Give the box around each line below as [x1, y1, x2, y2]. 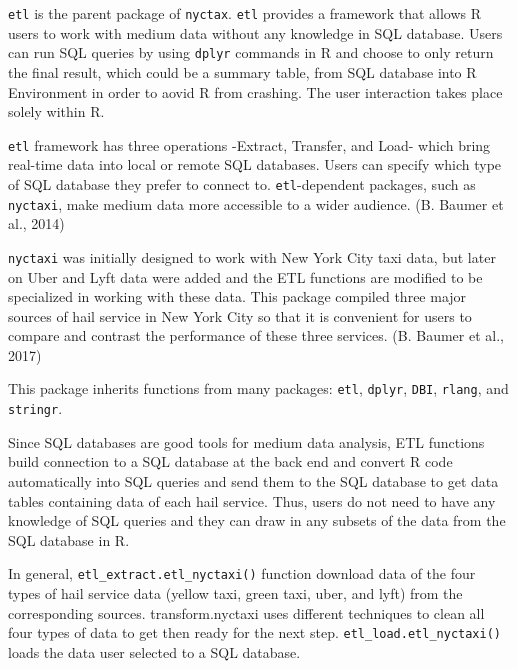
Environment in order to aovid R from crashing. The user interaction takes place [8, 81, 503, 102]
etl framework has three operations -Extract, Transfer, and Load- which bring [8, 134, 491, 155]
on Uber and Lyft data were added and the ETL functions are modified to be [8, 266, 483, 287]
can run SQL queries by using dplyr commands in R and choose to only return [8, 42, 494, 63]
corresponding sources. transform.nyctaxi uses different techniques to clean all [8, 602, 485, 623]
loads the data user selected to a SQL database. [8, 641, 301, 662]
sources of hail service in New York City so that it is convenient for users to [8, 305, 472, 326]
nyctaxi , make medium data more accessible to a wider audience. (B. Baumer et [8, 193, 504, 214]
